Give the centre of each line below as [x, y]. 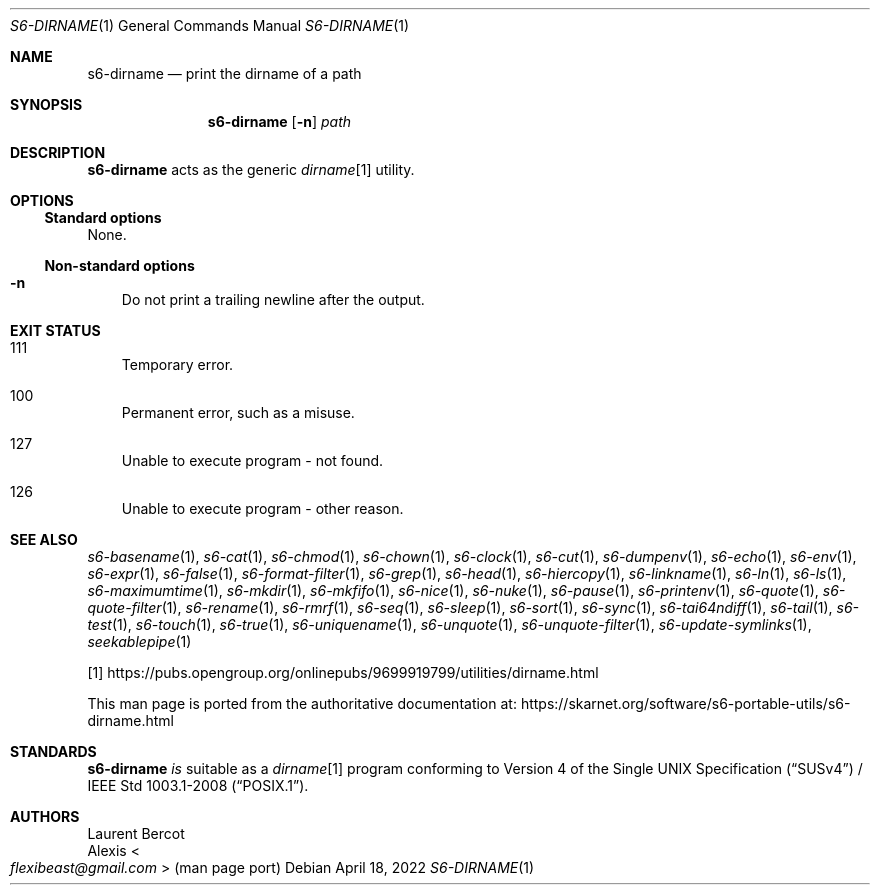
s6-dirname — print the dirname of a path [224, 73]
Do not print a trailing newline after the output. [273, 299]
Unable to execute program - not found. [252, 460]
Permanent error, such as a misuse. [238, 412]
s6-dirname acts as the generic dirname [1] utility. [251, 169]
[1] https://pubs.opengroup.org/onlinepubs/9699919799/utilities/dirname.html [343, 672]
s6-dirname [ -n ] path [279, 121]
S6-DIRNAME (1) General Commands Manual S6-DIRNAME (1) [210, 25]
